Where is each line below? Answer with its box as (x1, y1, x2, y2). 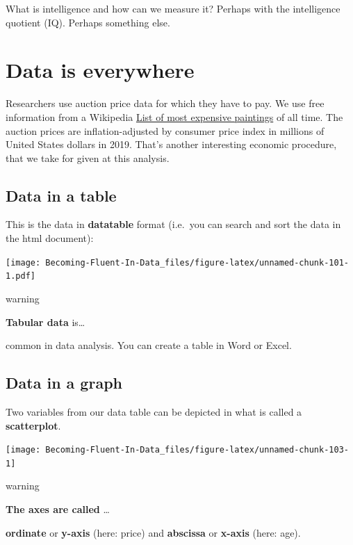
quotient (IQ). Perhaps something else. (6, 15, 170, 29)
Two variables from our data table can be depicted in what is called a (6, 404, 302, 418)
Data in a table (6, 184, 117, 206)
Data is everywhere (6, 56, 195, 84)
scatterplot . (6, 418, 61, 432)
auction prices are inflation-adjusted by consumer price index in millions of (6, 123, 325, 138)
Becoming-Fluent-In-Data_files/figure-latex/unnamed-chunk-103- (45, 445, 349, 455)
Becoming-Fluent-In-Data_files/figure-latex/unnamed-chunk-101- (45, 257, 349, 268)
